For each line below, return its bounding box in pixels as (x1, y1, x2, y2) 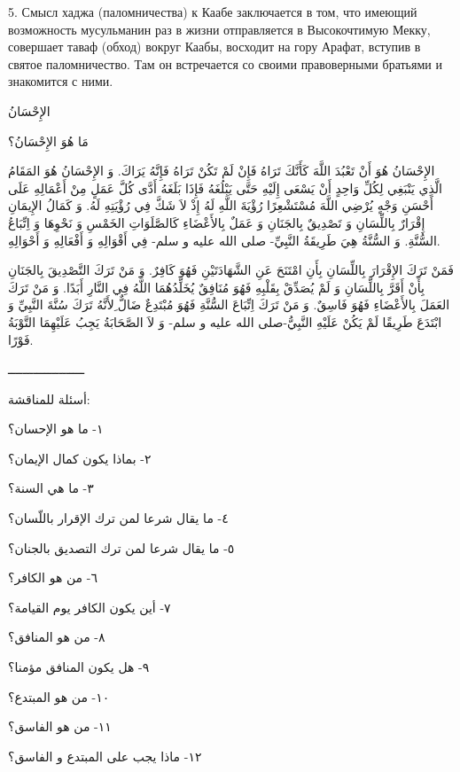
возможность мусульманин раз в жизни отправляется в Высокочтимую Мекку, (8, 19, 431, 38)
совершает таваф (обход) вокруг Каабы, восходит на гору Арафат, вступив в (8, 37, 421, 56)
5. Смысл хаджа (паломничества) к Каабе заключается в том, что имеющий (8, 3, 417, 20)
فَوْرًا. (8, 330, 34, 348)
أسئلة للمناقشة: (8, 389, 90, 408)
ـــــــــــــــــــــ (8, 360, 85, 378)
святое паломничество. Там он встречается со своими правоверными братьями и (8, 54, 442, 73)
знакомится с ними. (8, 72, 113, 90)
